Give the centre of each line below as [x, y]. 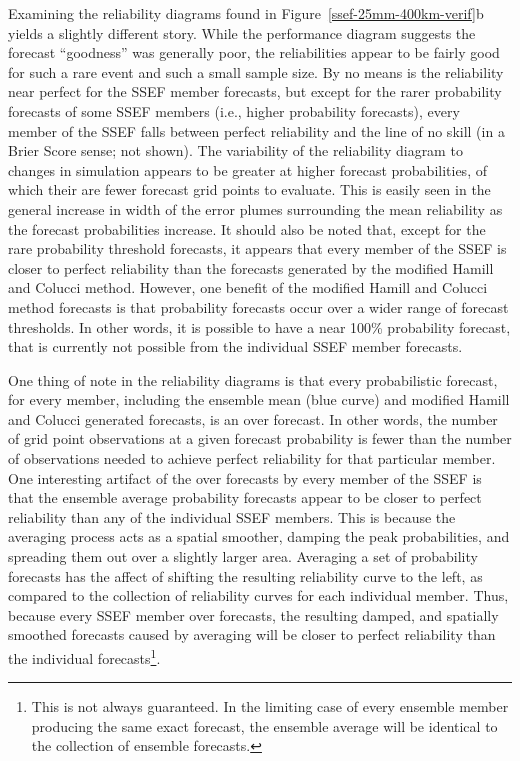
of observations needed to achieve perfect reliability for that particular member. [252, 458]
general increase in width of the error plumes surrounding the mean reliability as [255, 208]
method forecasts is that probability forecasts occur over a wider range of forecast [258, 306]
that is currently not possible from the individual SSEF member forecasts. [235, 346]
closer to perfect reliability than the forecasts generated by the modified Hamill [251, 267]
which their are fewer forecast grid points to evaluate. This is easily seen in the [249, 189]
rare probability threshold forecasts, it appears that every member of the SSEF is [257, 248]
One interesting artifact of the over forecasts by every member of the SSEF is [245, 477]
